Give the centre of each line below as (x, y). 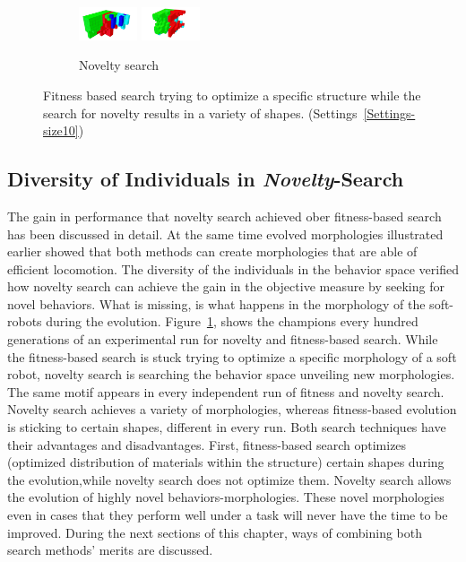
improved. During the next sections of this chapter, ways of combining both (215, 532)
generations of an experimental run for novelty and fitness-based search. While (223, 339)
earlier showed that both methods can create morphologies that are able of (212, 251)
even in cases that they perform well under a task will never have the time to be (228, 515)
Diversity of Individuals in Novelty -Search (206, 179)
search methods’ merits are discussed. (110, 550)
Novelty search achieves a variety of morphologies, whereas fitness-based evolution (232, 409)
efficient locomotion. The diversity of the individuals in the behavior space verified (233, 268)
